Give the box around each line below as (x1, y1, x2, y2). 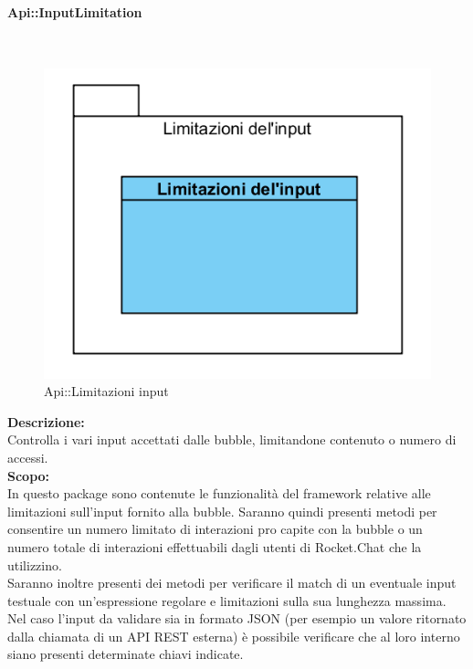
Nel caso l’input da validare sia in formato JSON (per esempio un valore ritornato (7, 609, 467, 628)
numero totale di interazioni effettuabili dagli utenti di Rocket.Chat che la (7, 537, 422, 556)
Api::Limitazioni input (44, 382, 169, 401)
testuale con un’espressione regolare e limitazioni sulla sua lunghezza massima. (7, 591, 447, 610)
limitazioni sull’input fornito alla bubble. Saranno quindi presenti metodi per (7, 501, 437, 520)
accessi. (7, 447, 48, 466)
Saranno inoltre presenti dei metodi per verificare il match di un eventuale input (7, 573, 457, 592)
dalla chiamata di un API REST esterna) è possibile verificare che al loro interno (7, 626, 460, 645)
